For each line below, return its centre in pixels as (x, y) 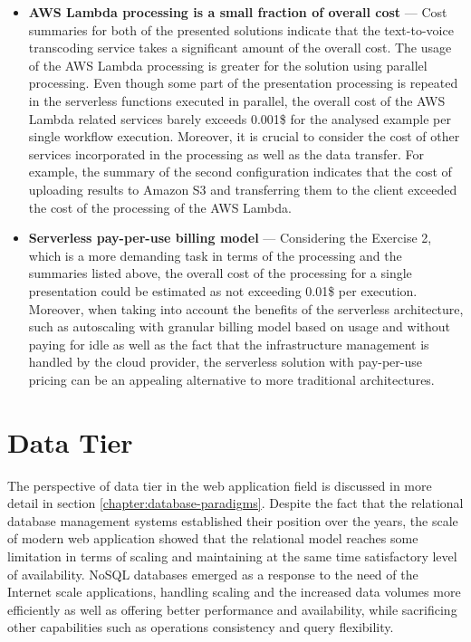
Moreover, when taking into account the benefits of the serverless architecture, (246, 308)
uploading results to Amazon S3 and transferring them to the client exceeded (243, 189)
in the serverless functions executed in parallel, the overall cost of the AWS (237, 100)
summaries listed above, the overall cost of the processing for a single (220, 273)
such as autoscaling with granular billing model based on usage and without (240, 326)
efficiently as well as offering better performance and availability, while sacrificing (232, 609)
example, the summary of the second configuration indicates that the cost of (240, 172)
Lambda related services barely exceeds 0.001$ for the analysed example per (240, 118)
